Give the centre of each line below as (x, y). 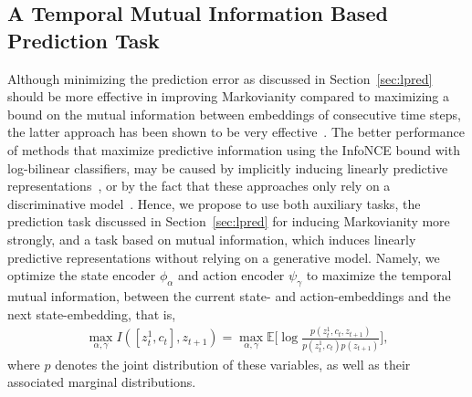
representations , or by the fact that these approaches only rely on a (199, 186)
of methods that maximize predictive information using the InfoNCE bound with (234, 149)
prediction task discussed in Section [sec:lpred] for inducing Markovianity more (229, 221)
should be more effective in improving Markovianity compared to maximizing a (229, 96)
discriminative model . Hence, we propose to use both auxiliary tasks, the (214, 203)
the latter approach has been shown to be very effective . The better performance (236, 132)
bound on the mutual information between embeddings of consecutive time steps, (234, 114)
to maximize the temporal (379, 275)
